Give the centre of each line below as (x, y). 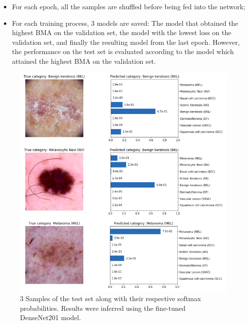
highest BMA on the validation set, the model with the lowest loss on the (122, 32)
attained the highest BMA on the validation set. (84, 61)
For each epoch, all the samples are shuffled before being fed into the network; (129, 6)
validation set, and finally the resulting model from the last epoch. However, (126, 42)
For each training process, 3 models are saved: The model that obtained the (125, 23)
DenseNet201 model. (51, 317)
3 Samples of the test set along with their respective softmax (111, 298)
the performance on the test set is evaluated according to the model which (123, 51)
